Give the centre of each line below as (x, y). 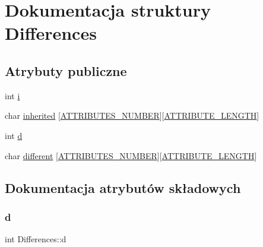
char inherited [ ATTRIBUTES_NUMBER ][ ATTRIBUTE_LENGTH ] (132, 115)
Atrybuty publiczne (66, 70)
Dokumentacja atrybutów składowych (123, 187)
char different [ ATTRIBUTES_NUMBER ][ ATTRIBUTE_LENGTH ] (131, 155)
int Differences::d (36, 239)
